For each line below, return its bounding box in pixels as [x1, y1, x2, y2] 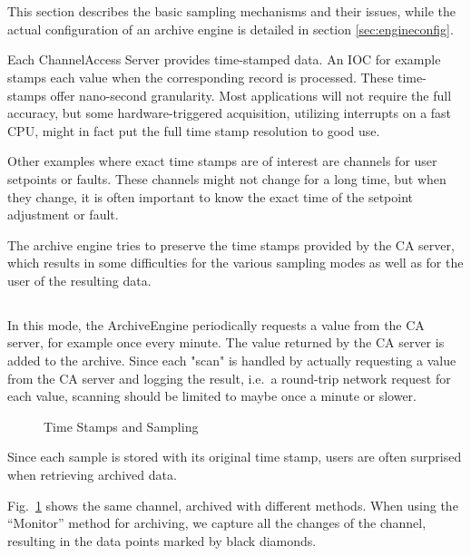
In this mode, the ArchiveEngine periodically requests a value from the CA [7, 315, 425, 334]
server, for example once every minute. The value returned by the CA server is [7, 333, 445, 352]
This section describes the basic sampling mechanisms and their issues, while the [7, 2, 456, 21]
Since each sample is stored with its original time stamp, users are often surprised [7, 447, 462, 466]
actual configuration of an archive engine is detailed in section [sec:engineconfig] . [7, 19, 454, 38]
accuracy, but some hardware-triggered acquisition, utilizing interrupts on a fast [7, 103, 452, 122]
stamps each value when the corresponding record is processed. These [7, 67, 394, 86]
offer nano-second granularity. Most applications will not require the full [50, 85, 452, 104]
